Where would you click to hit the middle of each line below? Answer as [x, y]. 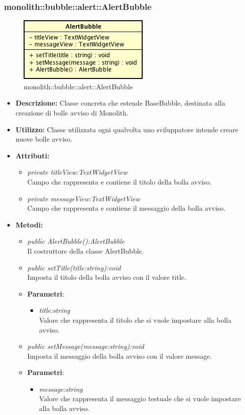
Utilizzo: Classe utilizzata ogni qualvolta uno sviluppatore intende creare [127, 129]
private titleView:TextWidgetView [77, 172]
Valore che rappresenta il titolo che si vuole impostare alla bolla [135, 320]
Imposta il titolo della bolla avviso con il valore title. [107, 277]
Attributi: [32, 155]
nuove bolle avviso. [44, 139]
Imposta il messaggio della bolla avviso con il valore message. [120, 356]
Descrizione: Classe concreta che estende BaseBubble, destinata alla [120, 103]
